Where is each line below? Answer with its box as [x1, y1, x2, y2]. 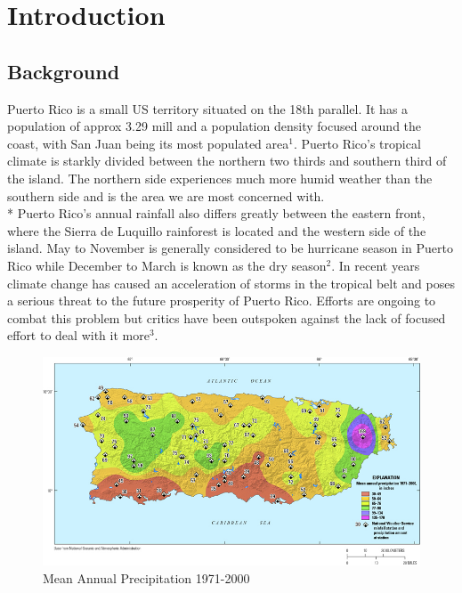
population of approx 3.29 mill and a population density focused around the [7, 117, 422, 135]
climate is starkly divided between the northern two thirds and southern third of [7, 151, 447, 170]
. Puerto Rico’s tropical [293, 134, 421, 152]
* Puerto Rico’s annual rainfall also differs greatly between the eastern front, [7, 204, 426, 223]
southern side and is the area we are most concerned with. [7, 186, 325, 205]
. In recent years [331, 256, 420, 274]
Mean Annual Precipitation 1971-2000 [43, 568, 250, 587]
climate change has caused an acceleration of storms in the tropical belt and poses [7, 273, 455, 292]
